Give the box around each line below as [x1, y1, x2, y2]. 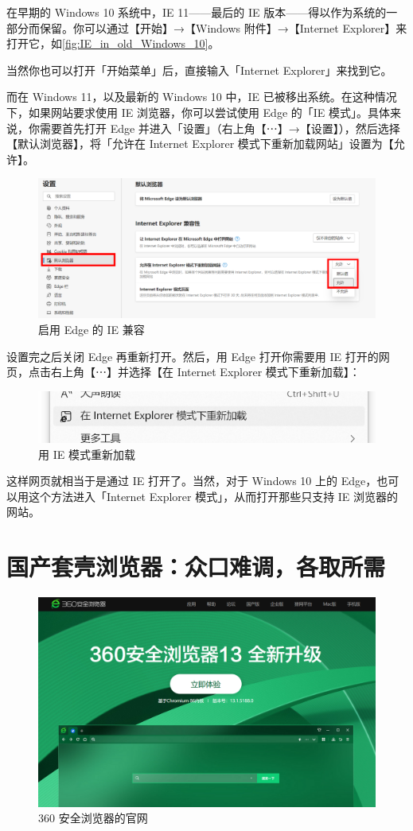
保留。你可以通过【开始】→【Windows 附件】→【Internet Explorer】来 [39, 19, 407, 36]
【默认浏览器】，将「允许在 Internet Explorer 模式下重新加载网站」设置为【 [6, 135, 394, 152]
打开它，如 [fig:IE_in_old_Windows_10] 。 [6, 35, 220, 52]
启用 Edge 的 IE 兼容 [38, 320, 145, 337]
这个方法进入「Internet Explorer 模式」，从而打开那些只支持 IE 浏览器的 [28, 487, 399, 504]
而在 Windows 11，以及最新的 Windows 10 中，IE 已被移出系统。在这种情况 [6, 88, 397, 105]
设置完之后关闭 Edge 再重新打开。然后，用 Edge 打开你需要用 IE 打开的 [6, 348, 379, 364]
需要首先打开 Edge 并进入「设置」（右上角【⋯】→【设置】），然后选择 [39, 119, 400, 136]
